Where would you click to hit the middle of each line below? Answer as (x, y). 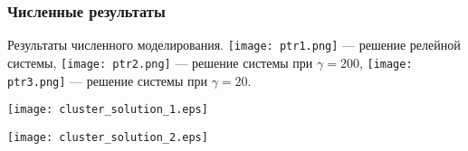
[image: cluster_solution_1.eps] (108, 110)
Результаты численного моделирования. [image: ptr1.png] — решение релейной (234, 45)
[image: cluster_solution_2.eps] (108, 137)
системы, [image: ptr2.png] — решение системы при (160, 62)
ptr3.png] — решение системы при (107, 80)
